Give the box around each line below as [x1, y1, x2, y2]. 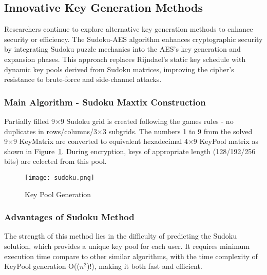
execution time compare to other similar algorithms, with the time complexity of [4, 250, 258, 261]
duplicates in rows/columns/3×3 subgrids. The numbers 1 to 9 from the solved [4, 125, 253, 136]
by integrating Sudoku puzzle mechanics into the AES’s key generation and [4, 44, 241, 54]
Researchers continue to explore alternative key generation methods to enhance [4, 24, 253, 34]
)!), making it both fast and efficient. [86, 261, 202, 271]
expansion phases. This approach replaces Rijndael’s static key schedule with [4, 53, 246, 64]
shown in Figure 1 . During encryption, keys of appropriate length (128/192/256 [4, 145, 256, 156]
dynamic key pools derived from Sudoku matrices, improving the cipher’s [4, 64, 234, 74]
